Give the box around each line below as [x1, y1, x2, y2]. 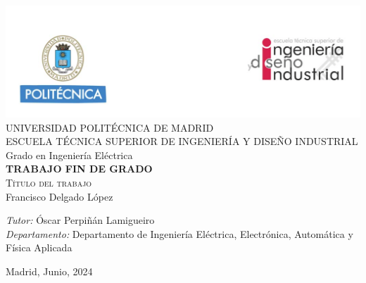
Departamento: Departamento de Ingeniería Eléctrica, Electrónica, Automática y [6, 226, 353, 241]
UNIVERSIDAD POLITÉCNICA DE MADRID [6, 120, 214, 134]
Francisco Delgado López [6, 189, 113, 203]
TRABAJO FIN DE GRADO [6, 161, 153, 176]
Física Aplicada [6, 240, 72, 255]
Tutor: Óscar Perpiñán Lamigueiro [6, 213, 155, 227]
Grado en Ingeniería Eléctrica [6, 147, 133, 162]
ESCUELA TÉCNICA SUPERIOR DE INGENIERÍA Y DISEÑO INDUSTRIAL [6, 134, 358, 149]
